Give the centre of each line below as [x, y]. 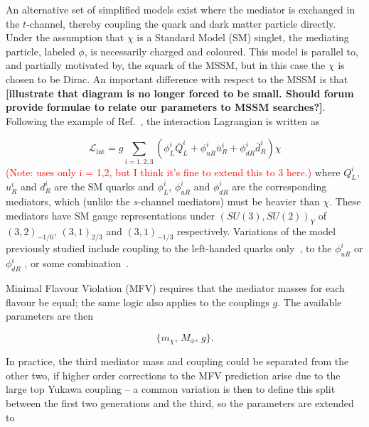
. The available [310, 302]
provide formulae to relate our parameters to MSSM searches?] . [166, 107]
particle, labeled [41, 51]
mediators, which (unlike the [68, 201]
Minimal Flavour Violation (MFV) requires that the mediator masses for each [175, 288]
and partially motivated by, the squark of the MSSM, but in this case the [166, 65]
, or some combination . [77, 263]
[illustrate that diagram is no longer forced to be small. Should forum [180, 93]
